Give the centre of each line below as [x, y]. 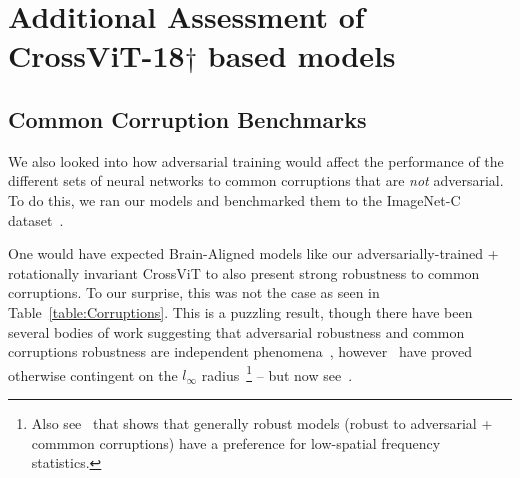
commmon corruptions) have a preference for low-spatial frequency [236, 442]
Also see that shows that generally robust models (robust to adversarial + [262, 422]
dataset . [36, 219]
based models [301, 55]
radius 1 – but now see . [277, 373]
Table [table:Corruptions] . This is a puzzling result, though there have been [240, 311]
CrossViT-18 [96, 55]
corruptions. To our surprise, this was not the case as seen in [194, 292]
